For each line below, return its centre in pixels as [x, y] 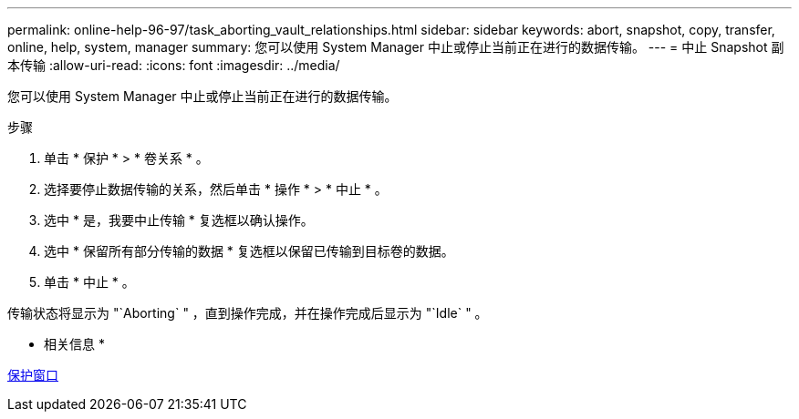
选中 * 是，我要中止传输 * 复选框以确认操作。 [179, 220]
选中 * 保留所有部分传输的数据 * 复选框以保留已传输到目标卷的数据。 [249, 251]
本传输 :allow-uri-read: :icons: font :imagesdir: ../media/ [174, 65]
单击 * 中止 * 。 [89, 282]
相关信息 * [74, 344]
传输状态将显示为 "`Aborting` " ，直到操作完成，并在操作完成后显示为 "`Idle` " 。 [248, 313]
